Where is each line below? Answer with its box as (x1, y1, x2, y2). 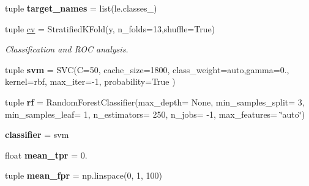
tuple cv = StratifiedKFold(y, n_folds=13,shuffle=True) (5, 22, 215, 35)
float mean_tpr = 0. (5, 148, 87, 161)
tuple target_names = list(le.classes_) (5, 2, 157, 14)
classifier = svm (5, 128, 69, 141)
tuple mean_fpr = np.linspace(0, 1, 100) (5, 169, 163, 182)
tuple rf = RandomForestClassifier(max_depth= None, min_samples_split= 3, (5, 95, 305, 108)
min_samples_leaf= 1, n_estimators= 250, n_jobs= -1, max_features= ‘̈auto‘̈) (5, 107, 305, 120)
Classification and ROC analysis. (5, 43, 128, 55)
